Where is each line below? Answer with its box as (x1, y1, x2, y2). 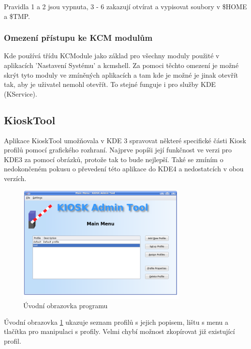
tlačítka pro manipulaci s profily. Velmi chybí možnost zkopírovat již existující (4, 326, 235, 336)
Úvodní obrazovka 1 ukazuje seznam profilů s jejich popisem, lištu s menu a (4, 316, 229, 327)
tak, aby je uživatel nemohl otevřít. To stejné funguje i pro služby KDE (4, 79, 216, 89)
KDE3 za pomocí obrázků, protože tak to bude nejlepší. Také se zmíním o (4, 154, 223, 164)
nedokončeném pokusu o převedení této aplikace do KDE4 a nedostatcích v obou (4, 164, 244, 174)
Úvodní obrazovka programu (23, 300, 108, 311)
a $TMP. (4, 11, 30, 21)
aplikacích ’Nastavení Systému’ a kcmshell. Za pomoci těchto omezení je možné (4, 60, 239, 70)
